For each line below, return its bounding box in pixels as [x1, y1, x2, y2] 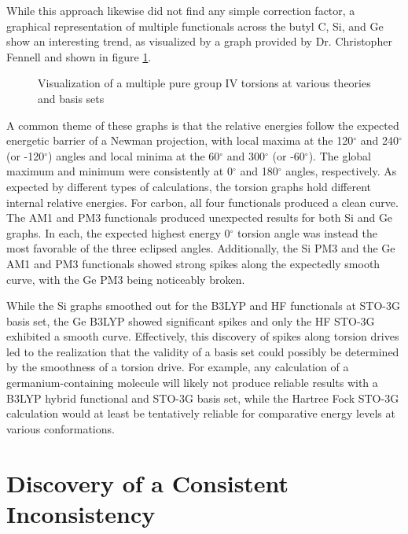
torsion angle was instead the [237, 224, 377, 241]
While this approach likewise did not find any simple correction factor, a [6, 2, 355, 18]
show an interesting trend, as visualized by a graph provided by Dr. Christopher [6, 33, 392, 50]
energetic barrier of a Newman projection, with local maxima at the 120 [6, 132, 354, 149]
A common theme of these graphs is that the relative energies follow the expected [6, 116, 399, 133]
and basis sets [38, 90, 105, 106]
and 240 [360, 132, 399, 149]
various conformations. [6, 420, 115, 436]
